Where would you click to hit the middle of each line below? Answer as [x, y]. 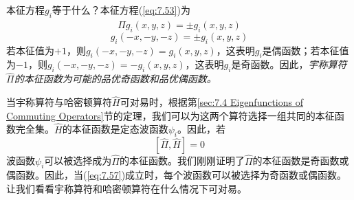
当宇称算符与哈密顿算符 [59, 102]
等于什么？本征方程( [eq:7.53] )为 [121, 10]
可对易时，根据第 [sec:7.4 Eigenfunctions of [212, 102]
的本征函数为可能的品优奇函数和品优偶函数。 [115, 79]
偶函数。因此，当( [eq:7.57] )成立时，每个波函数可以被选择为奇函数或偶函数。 [177, 175]
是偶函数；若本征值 [306, 50]
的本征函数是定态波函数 [115, 129]
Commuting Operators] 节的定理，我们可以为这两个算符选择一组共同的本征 [170, 115]
